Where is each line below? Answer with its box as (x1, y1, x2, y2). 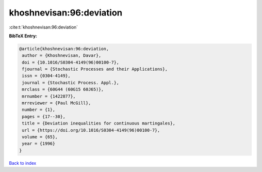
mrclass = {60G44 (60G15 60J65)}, (22, 87, 104, 92)
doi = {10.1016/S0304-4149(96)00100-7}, (22, 60, 119, 65)
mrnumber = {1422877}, (22, 94, 76, 99)
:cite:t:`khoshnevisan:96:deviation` (9, 24, 78, 30)
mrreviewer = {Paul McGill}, (22, 100, 91, 106)
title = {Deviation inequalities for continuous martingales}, (22, 121, 176, 126)
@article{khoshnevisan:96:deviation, (19, 46, 109, 51)
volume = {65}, (22, 134, 58, 140)
